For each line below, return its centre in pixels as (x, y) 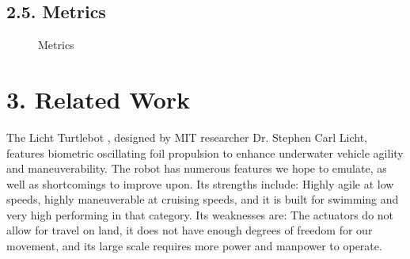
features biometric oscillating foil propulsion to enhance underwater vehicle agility (205, 152)
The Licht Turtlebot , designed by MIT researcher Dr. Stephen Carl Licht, (187, 137)
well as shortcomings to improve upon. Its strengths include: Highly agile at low (200, 183)
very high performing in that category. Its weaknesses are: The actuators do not (200, 214)
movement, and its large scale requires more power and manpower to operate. (194, 246)
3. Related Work (99, 99)
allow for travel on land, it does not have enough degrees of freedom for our (190, 230)
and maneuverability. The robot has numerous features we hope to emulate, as (197, 168)
